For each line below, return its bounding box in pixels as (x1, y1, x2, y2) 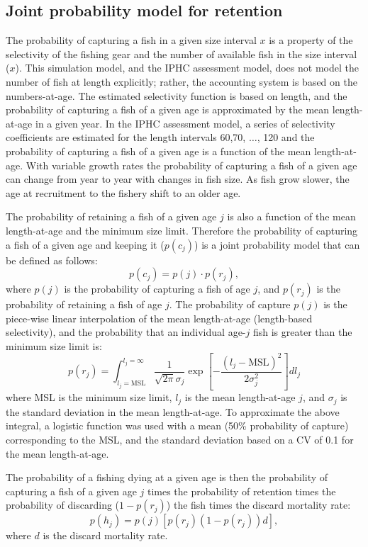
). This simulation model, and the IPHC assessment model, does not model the (15, 60, 359, 75)
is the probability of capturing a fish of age (64, 281, 250, 296)
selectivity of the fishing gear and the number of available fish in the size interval (6, 46, 357, 61)
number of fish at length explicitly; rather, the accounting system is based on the (6, 74, 357, 89)
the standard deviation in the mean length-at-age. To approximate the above (6, 404, 340, 419)
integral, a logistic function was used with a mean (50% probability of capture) (6, 418, 349, 433)
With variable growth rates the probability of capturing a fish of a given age (26, 157, 357, 172)
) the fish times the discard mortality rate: (166, 497, 351, 512)
